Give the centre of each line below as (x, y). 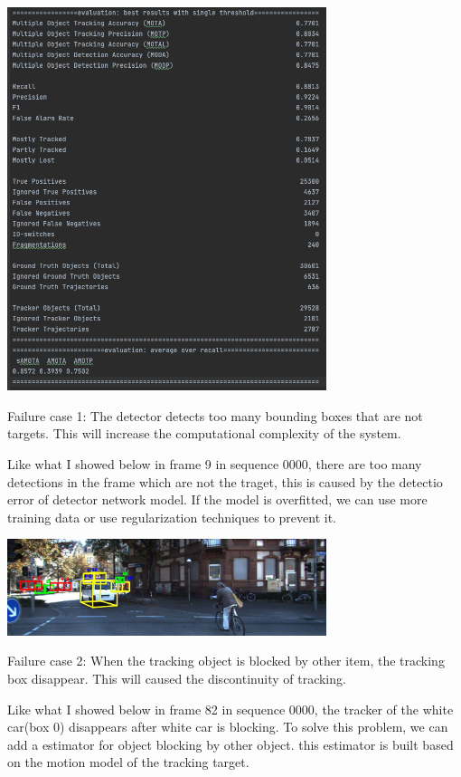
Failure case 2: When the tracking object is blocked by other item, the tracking (226, 661)
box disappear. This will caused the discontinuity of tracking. (177, 679)
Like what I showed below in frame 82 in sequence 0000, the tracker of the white (230, 709)
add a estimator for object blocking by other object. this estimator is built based (230, 744)
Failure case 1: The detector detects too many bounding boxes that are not (215, 415)
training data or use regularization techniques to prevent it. (172, 517)
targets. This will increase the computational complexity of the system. (204, 433)
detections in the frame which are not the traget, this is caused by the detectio (225, 481)
